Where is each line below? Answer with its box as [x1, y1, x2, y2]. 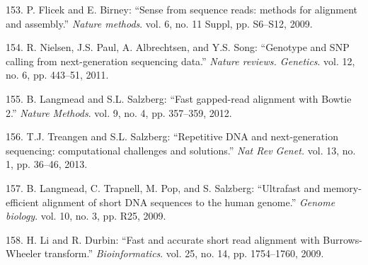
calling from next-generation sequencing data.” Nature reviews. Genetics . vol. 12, [6, 53, 355, 68]
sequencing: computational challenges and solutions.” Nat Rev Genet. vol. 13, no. [6, 142, 356, 157]
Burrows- [323, 232, 362, 247]
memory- [323, 180, 362, 195]
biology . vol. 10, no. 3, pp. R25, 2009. [6, 208, 166, 223]
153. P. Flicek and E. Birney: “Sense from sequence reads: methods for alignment [6, 2, 358, 16]
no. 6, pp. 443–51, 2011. [6, 67, 109, 82]
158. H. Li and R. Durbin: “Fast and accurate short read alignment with [6, 232, 320, 247]
